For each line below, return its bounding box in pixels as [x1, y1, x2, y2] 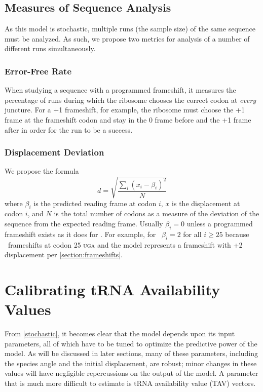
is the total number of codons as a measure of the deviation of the [54, 208, 259, 219]
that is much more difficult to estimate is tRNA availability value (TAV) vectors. [5, 377, 256, 388]
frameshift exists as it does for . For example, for [5, 228, 156, 239]
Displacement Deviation [5, 146, 104, 159]
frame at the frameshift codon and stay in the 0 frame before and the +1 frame [5, 114, 251, 125]
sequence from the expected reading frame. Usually [5, 218, 163, 228]
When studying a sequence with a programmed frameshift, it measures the [5, 85, 236, 95]
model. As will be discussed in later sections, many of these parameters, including [5, 348, 258, 359]
